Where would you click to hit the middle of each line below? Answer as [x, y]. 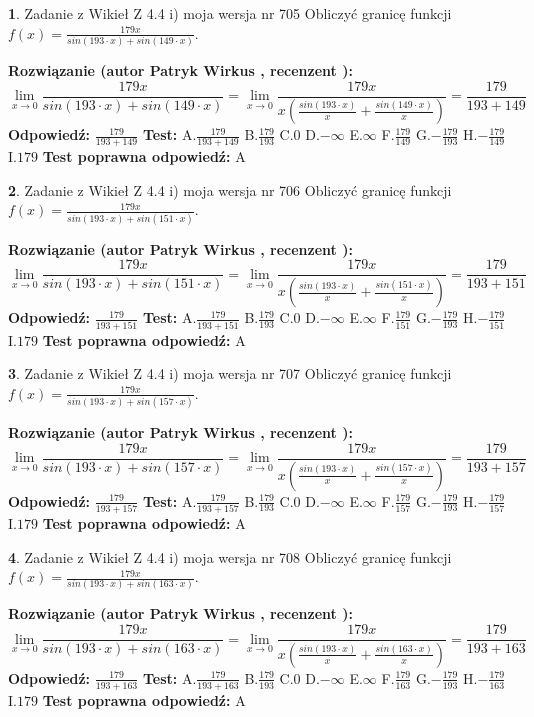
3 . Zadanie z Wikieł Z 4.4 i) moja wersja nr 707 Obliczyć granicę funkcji [230, 373]
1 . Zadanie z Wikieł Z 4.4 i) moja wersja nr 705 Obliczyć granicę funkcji [230, 13]
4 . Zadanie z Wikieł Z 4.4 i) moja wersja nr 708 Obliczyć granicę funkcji [230, 556]
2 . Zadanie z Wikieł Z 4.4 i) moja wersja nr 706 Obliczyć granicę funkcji [230, 189]
